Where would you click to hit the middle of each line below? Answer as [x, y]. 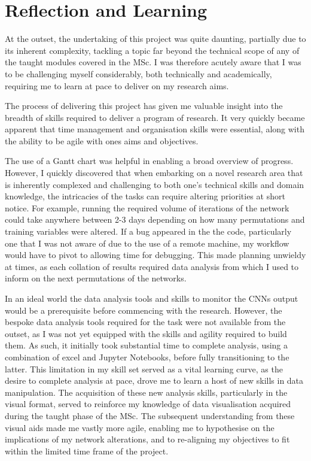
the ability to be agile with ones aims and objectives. [102, 140]
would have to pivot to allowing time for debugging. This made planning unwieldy [155, 255]
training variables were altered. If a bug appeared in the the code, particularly [148, 231]
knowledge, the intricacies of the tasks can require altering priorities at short [145, 196]
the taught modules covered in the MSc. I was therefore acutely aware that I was [153, 62]
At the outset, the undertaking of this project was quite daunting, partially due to [155, 39]
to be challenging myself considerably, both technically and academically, [138, 73]
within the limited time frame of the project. [87, 451]
